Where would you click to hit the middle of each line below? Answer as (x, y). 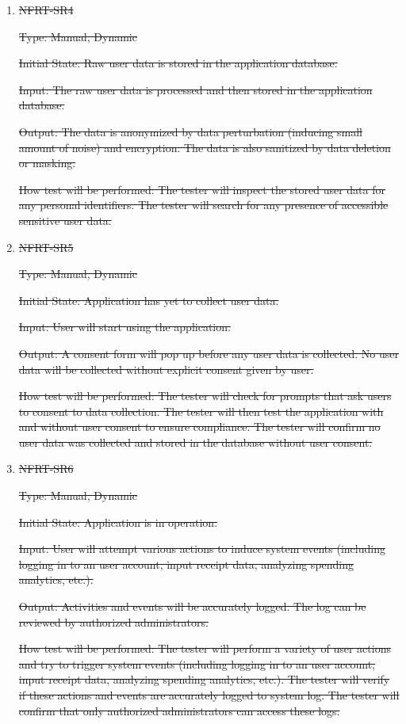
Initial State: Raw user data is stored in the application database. (178, 63)
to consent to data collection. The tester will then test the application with (201, 411)
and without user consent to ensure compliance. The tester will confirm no (199, 427)
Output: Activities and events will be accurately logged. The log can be (192, 606)
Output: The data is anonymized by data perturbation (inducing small (190, 131)
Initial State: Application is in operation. (118, 522)
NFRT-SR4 (46, 10)
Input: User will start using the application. (124, 327)
